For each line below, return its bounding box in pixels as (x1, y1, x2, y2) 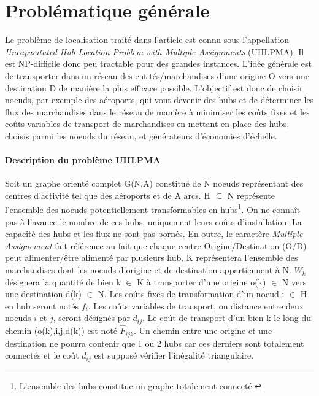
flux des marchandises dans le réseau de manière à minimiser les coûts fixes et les (5, 105, 310, 118)
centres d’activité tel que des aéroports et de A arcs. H (5, 188, 210, 201)
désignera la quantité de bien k (5, 275, 121, 288)
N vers (282, 275, 307, 288)
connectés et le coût (5, 349, 79, 362)
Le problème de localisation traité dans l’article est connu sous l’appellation (5, 33, 290, 46)
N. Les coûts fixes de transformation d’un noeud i (98, 287, 285, 300)
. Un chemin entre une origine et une (133, 324, 272, 337)
